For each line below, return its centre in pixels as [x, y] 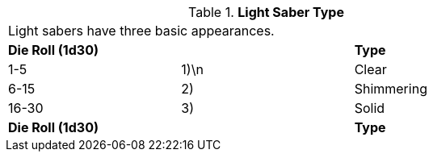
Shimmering [391, 89]
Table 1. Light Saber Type [266, 12]
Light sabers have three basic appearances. [141, 31]
